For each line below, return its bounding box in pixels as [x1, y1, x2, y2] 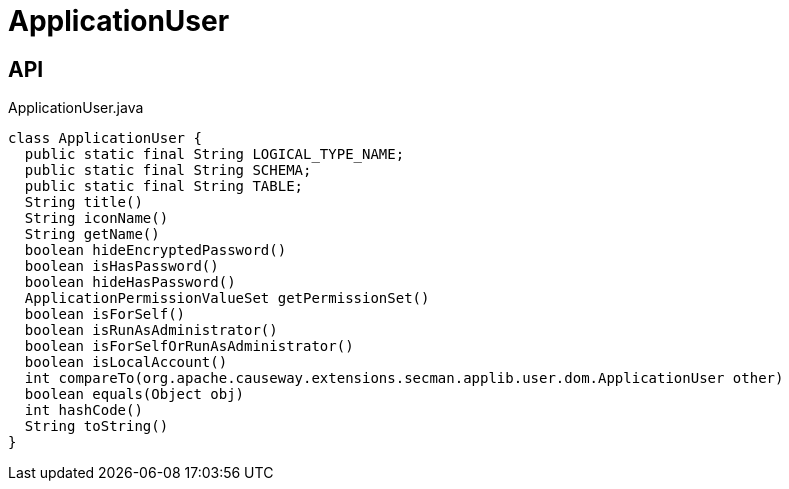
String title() [24, 194, 143, 211]
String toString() [24, 418, 169, 435]
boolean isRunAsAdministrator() [24, 322, 278, 339]
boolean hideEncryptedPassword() [24, 242, 287, 259]
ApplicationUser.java [8, 99, 144, 117]
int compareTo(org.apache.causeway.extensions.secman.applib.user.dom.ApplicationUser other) [24, 370, 784, 387]
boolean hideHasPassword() [24, 274, 236, 291]
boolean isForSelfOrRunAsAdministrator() [24, 338, 354, 355]
